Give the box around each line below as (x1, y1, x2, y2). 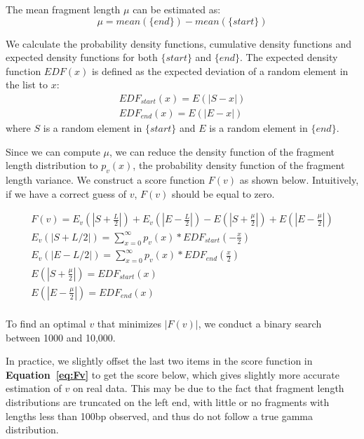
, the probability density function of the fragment (133, 158, 345, 173)
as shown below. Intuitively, (239, 173, 359, 187)
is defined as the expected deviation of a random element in (91, 63, 349, 78)
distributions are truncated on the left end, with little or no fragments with (6, 394, 330, 409)
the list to (6, 77, 48, 92)
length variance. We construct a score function (6, 173, 205, 187)
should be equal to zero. (172, 186, 275, 201)
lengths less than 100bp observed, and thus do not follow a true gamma (6, 408, 313, 423)
